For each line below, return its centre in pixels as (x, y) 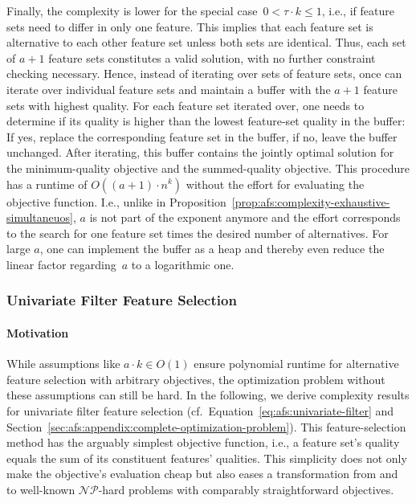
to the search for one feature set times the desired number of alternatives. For (198, 233)
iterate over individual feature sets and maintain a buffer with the (169, 89)
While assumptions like (63, 364)
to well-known (41, 489)
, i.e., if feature (358, 10)
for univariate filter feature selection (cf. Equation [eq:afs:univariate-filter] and (200, 410)
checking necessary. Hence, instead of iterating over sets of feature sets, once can (204, 74)
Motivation (38, 332)
